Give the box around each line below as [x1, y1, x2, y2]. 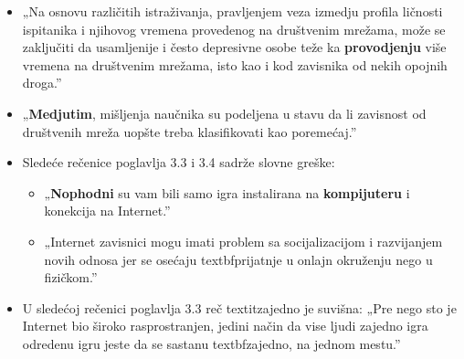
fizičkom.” [44, 268, 98, 287]
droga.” [22, 73, 62, 92]
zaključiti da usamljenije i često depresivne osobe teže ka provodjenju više [22, 37, 447, 57]
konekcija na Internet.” [44, 201, 171, 220]
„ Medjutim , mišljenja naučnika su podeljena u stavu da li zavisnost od [22, 103, 427, 122]
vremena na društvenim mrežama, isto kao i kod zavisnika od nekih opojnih [22, 55, 448, 74]
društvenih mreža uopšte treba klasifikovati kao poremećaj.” [22, 121, 357, 141]
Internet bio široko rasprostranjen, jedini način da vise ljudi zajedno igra [22, 316, 428, 335]
